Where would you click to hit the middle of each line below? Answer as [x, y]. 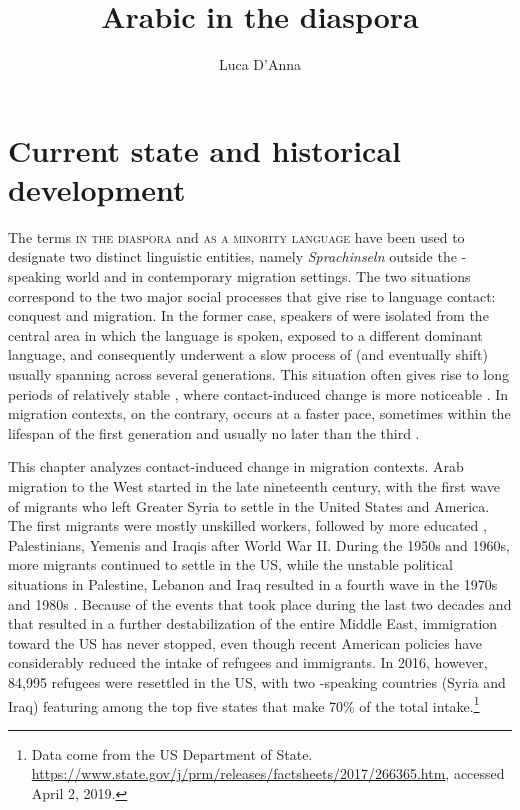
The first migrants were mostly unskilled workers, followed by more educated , [247, 525]
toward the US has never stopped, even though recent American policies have [245, 642]
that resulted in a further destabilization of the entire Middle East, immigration [253, 623]
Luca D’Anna [260, 64]
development [97, 188]
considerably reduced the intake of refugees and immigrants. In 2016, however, [248, 662]
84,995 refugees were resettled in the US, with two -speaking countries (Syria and [257, 681]
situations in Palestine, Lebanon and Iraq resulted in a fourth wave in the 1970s [253, 583]
